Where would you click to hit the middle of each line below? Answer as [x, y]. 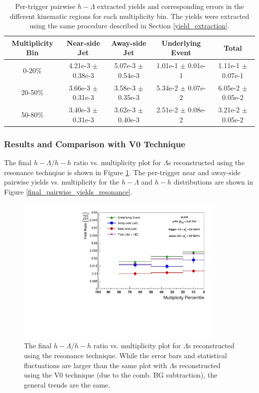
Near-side [83, 43]
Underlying [181, 43]
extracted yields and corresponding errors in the [171, 6]
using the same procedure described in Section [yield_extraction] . [129, 26]
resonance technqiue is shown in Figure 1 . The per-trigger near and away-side [122, 172]
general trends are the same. [67, 384]
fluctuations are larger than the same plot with [96, 365]
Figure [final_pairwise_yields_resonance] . [68, 191]
